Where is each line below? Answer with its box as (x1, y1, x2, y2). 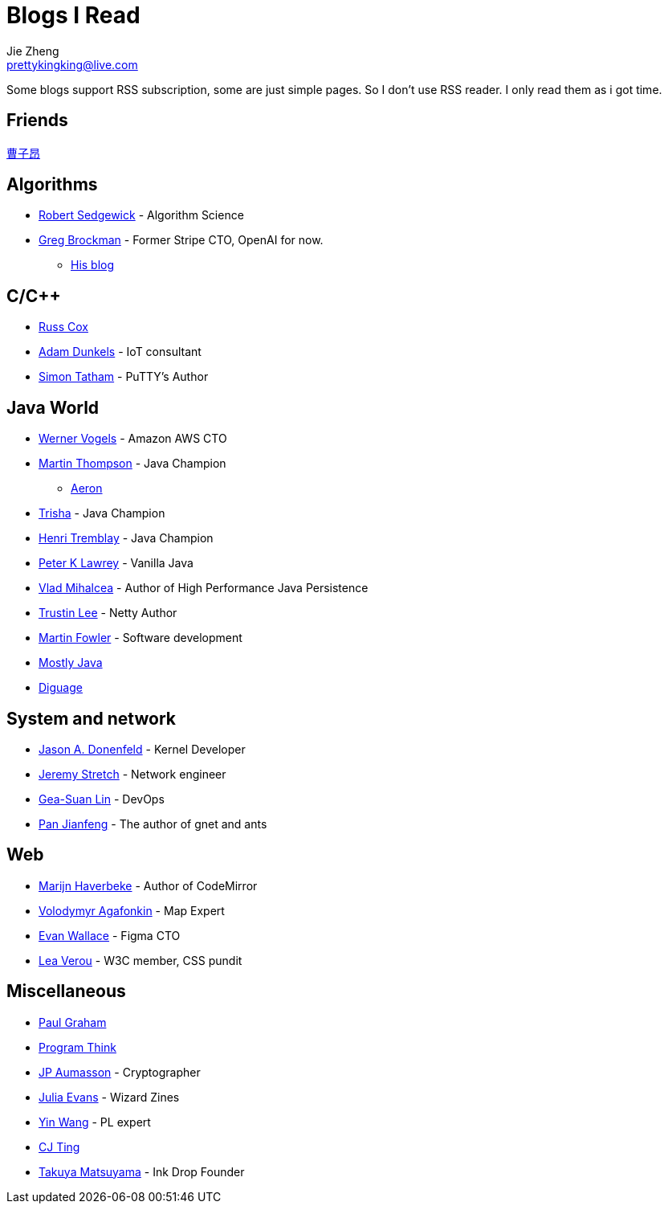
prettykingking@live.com (6, 57, 138, 72)
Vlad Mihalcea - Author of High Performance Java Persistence (39, 581, 369, 595)
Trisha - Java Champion (39, 506, 165, 521)
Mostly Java (39, 656, 103, 670)
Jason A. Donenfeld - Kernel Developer (39, 742, 246, 756)
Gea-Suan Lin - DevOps (39, 791, 165, 806)
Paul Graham (39, 1015, 107, 1029)
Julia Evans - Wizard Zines (39, 1089, 180, 1104)
